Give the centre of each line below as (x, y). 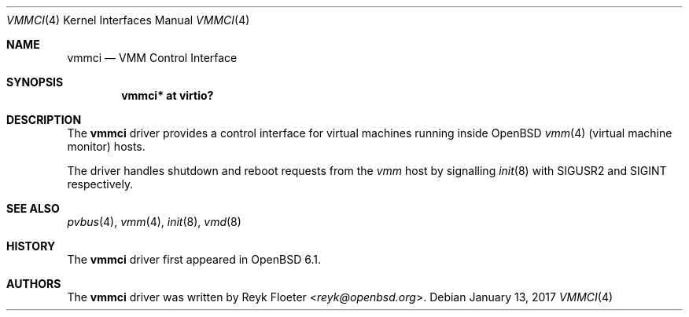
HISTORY (31, 246)
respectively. (100, 184)
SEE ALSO (33, 208)
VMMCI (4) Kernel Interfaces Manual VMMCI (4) (128, 20)
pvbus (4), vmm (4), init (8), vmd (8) (154, 222)
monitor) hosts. (106, 146)
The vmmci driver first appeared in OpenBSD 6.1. (194, 259)
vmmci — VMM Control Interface (152, 58)
